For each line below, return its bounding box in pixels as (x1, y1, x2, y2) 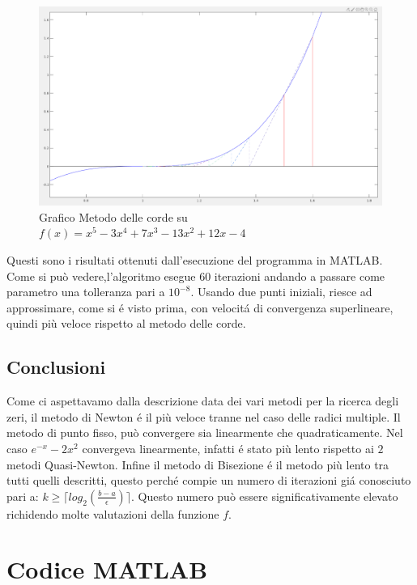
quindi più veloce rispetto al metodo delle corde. (6, 315, 246, 332)
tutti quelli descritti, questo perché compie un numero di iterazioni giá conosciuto (6, 472, 411, 489)
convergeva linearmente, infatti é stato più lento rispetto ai (82, 439, 374, 456)
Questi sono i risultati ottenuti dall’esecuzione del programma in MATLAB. (6, 251, 383, 268)
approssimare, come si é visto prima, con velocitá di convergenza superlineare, (6, 299, 394, 316)
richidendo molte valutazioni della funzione (6, 505, 219, 522)
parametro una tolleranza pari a (6, 283, 165, 300)
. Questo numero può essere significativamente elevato (131, 487, 398, 504)
